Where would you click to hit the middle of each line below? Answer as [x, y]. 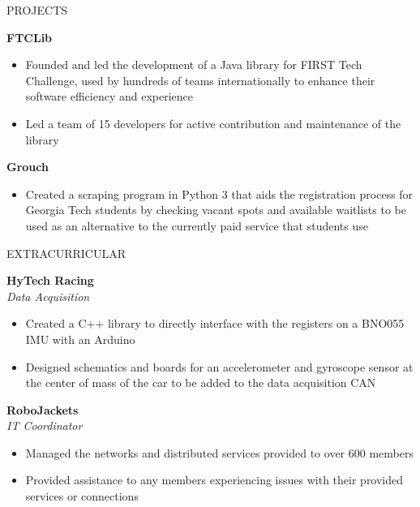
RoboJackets [43, 409]
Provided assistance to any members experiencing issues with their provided [214, 480]
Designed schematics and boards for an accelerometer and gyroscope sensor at [219, 366]
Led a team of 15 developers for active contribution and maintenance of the [213, 123]
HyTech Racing [50, 280]
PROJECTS [37, 10]
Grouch [28, 167]
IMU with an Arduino [80, 339]
